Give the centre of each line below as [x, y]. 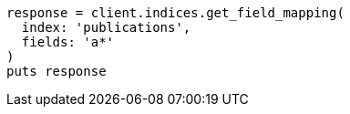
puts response [57, 71]
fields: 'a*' [68, 42]
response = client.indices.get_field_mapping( [175, 13]
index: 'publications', [106, 27]
